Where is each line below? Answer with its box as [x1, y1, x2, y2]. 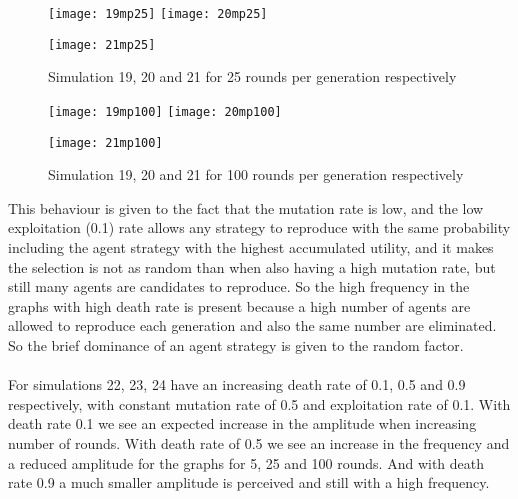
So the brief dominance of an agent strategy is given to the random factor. [8, 334, 464, 355]
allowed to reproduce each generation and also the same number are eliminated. [8, 315, 497, 336]
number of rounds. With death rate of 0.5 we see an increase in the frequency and [8, 432, 510, 453]
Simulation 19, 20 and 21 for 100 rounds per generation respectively [48, 164, 464, 185]
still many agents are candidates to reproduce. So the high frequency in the [8, 276, 470, 297]
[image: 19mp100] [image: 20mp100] [48, 104, 282, 119]
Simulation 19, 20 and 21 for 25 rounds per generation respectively [48, 66, 457, 87]
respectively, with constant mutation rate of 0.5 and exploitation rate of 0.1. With [8, 393, 511, 414]
